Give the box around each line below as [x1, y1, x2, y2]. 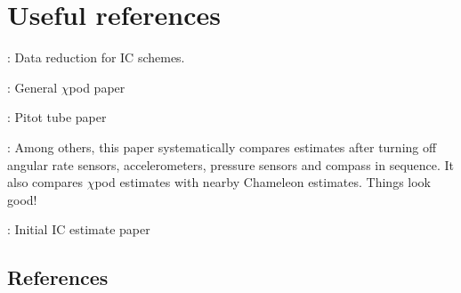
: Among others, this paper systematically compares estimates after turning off [7, 137, 437, 156]
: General [7, 77, 58, 96]
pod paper [69, 77, 125, 96]
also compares [7, 173, 83, 191]
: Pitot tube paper [7, 108, 107, 126]
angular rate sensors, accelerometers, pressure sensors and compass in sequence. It [7, 155, 455, 174]
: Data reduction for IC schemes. [7, 48, 185, 67]
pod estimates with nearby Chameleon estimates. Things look [94, 173, 432, 191]
